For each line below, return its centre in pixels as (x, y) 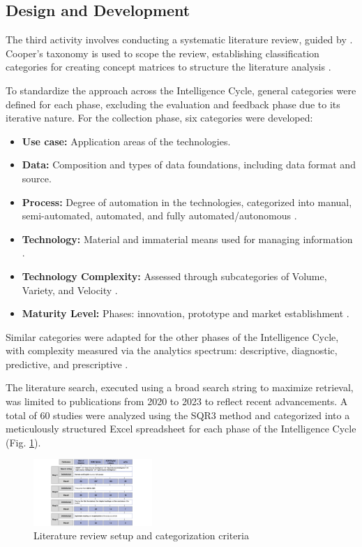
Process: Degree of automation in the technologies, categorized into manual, (187, 202)
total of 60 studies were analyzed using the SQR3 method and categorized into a (178, 415)
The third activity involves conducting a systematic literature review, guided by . (179, 39)
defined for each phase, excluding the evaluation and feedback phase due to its (173, 104)
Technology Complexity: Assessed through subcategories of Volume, (174, 276)
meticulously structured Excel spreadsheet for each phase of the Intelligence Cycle (181, 429)
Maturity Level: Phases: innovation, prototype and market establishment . (186, 313)
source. (37, 178)
